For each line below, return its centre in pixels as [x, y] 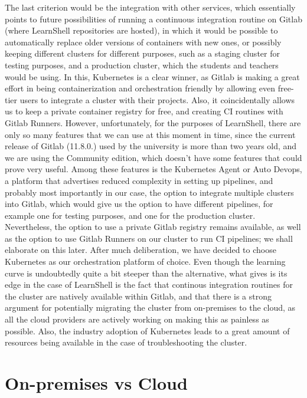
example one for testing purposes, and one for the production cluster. [130, 215]
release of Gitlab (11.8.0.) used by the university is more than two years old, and [151, 146]
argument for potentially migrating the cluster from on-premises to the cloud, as [150, 307]
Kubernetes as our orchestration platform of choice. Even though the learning [145, 262]
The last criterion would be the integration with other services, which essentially [150, 7]
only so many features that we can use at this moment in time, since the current [150, 134]
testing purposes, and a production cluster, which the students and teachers [142, 65]
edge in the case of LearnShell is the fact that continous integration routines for [149, 284]
